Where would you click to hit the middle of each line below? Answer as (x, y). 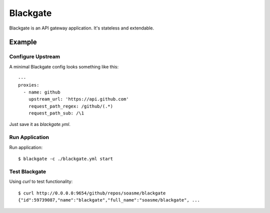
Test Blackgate (28, 171)
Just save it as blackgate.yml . (40, 124)
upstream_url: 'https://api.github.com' (79, 99)
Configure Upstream (34, 56)
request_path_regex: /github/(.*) (71, 106)
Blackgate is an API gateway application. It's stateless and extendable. (82, 28)
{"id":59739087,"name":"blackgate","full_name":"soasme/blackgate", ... (109, 200)
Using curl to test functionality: (41, 181)
